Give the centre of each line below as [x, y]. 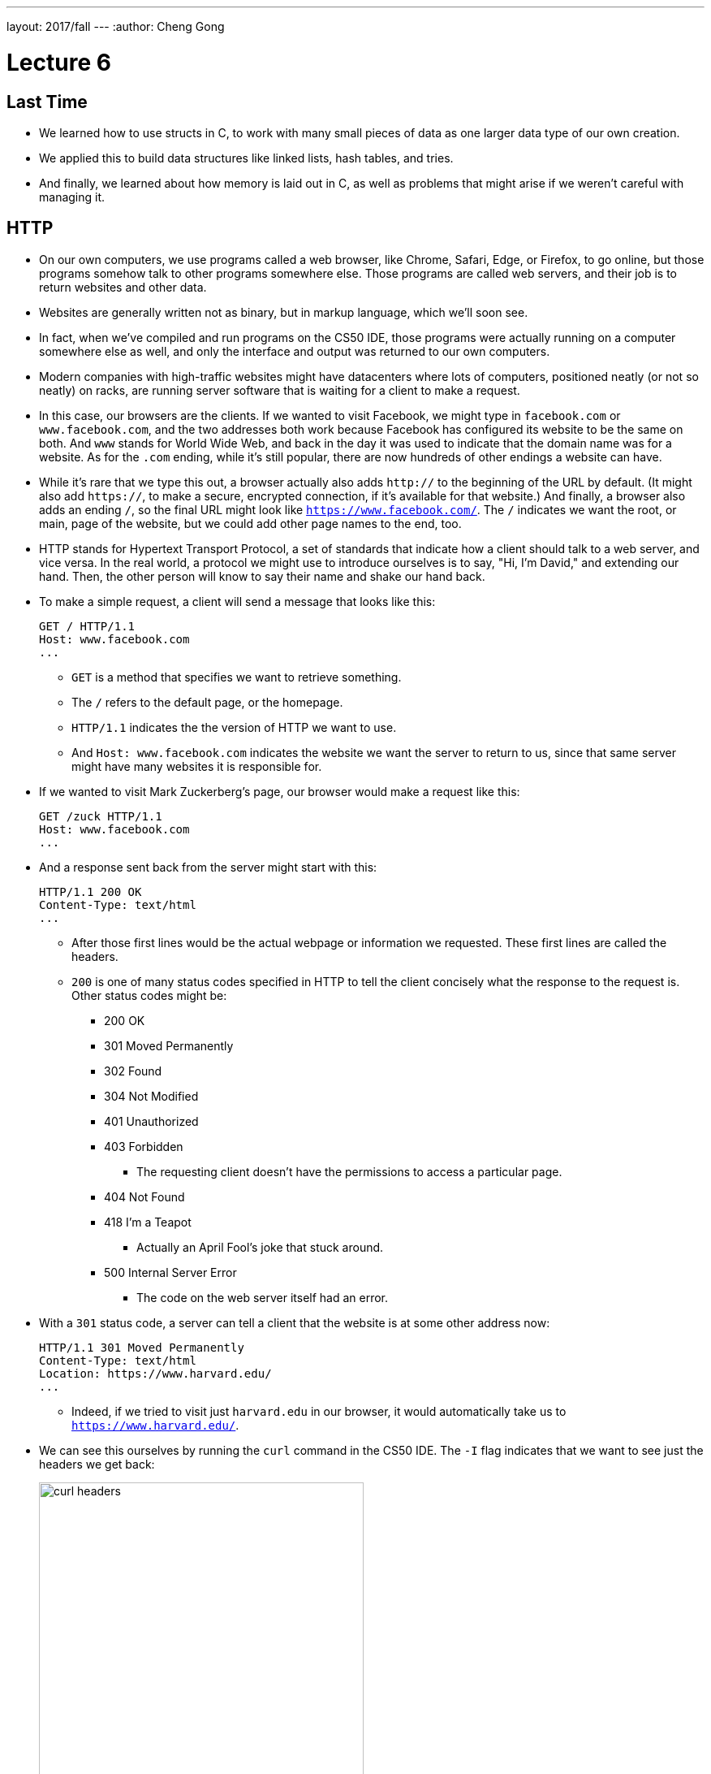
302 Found [133, 1071]
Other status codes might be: [149, 995]
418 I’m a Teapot [148, 1222]
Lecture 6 [59, 62]
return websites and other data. [123, 287]
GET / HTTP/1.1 [87, 626]
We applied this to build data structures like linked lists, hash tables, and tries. [246, 158]
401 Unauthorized [151, 1121]
